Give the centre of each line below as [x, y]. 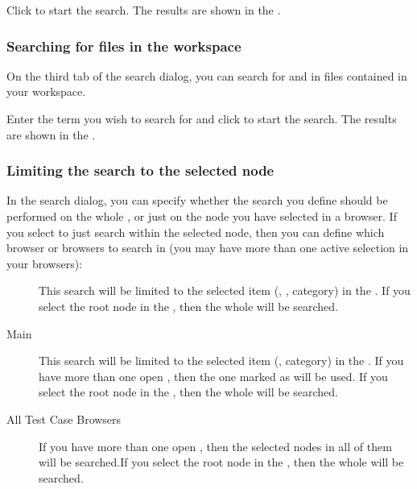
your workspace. [46, 91]
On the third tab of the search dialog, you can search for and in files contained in [207, 75]
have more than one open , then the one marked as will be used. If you [213, 376]
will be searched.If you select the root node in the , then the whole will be [221, 462]
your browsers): [44, 263]
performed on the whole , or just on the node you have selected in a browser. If [202, 216]
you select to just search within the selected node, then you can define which [196, 232]
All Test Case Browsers [64, 419]
